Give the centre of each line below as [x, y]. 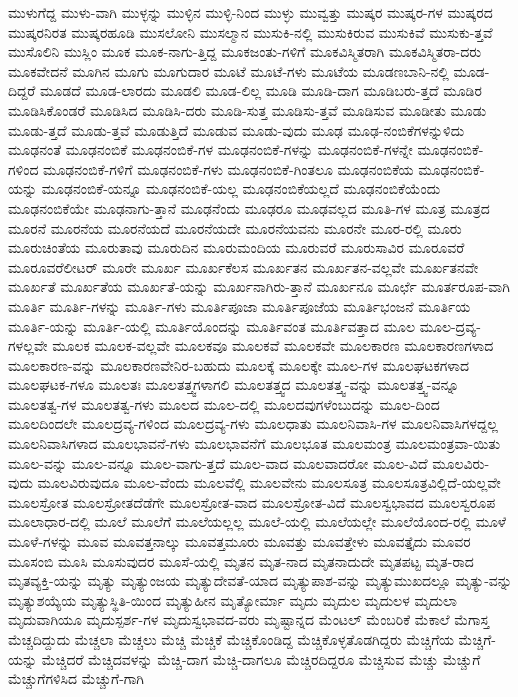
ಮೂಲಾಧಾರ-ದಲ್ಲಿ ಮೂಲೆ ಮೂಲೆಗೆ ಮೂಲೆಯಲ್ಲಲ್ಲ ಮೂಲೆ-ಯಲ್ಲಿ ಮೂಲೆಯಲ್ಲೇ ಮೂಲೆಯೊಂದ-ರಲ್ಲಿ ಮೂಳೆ [257, 521]
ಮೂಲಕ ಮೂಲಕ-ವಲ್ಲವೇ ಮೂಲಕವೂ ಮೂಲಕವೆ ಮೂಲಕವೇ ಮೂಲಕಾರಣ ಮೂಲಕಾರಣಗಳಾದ [273, 345]
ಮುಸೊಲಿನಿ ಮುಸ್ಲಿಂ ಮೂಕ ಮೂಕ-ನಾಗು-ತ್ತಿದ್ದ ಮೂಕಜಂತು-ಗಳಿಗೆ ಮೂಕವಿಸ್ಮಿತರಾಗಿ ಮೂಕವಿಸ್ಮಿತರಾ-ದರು [245, 51]
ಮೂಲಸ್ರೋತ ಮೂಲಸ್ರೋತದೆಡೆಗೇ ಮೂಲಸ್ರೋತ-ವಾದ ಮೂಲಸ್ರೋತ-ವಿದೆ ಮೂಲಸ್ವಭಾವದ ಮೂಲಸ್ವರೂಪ [252, 501]
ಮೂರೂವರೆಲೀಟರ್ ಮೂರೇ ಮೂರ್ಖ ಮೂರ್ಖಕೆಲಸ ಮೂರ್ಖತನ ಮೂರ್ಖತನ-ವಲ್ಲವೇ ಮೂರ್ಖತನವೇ [243, 266]
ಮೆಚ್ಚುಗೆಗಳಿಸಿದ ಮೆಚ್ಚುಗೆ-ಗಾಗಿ [76, 678]
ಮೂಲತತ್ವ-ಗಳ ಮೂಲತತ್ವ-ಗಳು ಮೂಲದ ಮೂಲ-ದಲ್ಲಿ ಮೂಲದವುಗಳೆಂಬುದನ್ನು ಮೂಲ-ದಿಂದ [224, 403]
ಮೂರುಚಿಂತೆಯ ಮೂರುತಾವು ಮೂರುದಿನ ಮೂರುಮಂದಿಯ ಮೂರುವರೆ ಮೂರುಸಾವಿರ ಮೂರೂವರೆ [236, 247]
